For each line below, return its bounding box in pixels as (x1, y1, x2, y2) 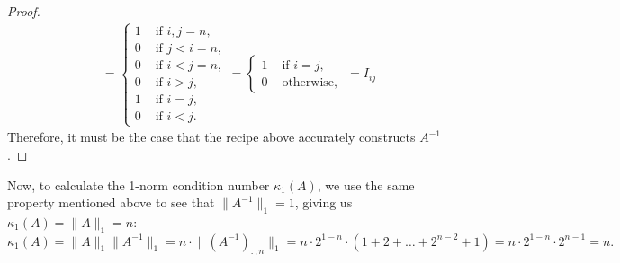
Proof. (7, 2, 40, 20)
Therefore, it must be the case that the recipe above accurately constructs (7, 127, 416, 146)
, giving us (294, 193, 353, 212)
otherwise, (282, 75, 337, 89)
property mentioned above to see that (7, 193, 215, 212)
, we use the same (317, 175, 415, 194)
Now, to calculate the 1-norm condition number (7, 175, 270, 194)
